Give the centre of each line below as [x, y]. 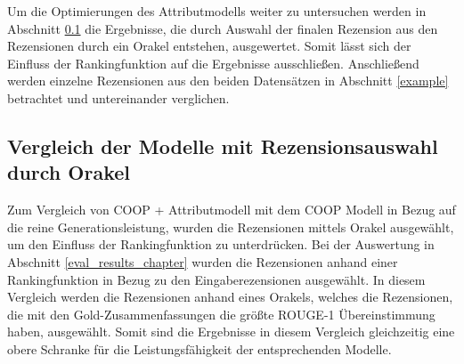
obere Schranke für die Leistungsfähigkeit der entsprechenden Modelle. [199, 348]
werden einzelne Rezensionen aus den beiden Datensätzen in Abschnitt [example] [228, 81]
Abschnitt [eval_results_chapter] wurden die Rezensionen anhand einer [203, 261]
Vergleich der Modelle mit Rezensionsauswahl [223, 146]
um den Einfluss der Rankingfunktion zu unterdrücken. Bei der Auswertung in [221, 244]
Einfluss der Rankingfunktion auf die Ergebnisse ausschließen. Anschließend [213, 63]
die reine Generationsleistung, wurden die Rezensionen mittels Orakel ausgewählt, [231, 226]
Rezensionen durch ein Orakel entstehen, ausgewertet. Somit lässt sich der [209, 46]
